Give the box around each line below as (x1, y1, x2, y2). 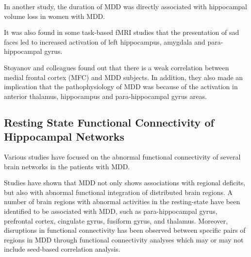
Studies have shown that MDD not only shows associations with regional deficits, (4, 177, 246, 188)
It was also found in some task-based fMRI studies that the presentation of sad (4, 27, 239, 37)
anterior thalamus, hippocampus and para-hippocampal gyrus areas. (4, 91, 207, 101)
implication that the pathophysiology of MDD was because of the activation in (4, 81, 238, 92)
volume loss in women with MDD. (4, 11, 105, 21)
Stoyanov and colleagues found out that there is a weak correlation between (4, 62, 229, 72)
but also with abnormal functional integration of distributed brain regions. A (4, 187, 233, 197)
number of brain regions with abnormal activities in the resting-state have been (4, 196, 240, 207)
